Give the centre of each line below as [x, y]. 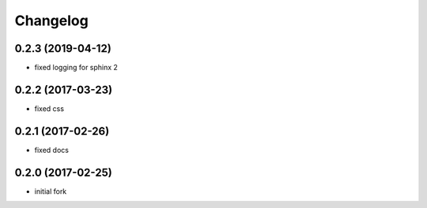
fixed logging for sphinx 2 [76, 68]
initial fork [51, 191]
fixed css [49, 108]
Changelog [51, 20]
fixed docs [51, 150]
